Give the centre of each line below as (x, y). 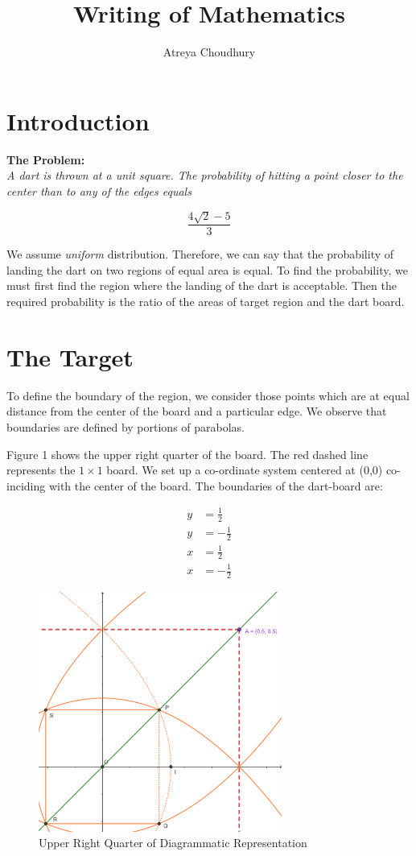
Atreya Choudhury (209, 52)
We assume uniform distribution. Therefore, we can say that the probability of (200, 254)
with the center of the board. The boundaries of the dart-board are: (216, 485)
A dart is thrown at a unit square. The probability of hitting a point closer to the (205, 175)
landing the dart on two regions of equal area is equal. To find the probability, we (207, 269)
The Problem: (46, 159)
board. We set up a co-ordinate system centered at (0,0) (245, 470)
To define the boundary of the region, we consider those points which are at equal (208, 395)
